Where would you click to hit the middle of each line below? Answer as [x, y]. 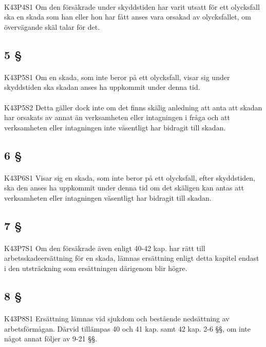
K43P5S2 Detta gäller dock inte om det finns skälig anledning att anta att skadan [133, 107]
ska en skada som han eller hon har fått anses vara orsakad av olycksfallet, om [128, 17]
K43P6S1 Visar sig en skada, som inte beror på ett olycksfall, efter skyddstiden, [130, 177]
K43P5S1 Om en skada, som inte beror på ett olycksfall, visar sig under [117, 77]
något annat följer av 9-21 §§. [51, 339]
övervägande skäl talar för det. [52, 26]
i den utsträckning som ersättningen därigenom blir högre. [96, 268]
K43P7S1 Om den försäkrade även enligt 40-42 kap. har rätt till [105, 248]
